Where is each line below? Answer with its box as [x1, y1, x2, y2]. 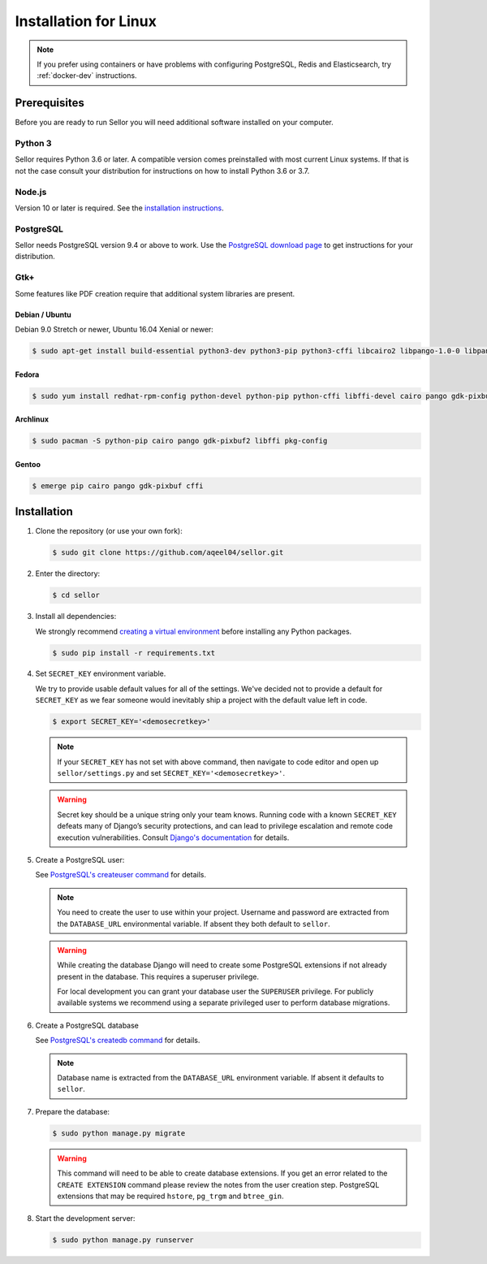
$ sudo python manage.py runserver [52, 1236, 194, 1245]
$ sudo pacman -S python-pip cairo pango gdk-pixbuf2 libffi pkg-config [32, 436, 328, 446]
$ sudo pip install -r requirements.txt [52, 648, 215, 657]
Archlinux [15, 414, 49, 424]
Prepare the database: [35, 1106, 110, 1116]
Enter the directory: [35, 569, 101, 578]
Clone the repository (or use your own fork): [35, 526, 183, 536]
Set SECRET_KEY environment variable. [35, 669, 166, 678]
